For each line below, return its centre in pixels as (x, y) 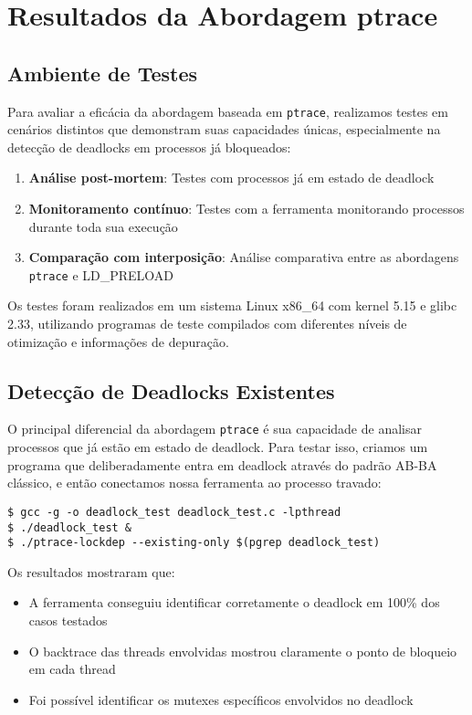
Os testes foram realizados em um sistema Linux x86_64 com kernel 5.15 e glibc (232, 305)
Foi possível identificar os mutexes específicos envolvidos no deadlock (221, 699)
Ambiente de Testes (103, 73)
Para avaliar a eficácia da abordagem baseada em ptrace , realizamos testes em (228, 111)
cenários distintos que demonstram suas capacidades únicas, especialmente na (224, 129)
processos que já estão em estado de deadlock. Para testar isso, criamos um (218, 447)
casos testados (68, 620)
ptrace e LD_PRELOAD (101, 274)
